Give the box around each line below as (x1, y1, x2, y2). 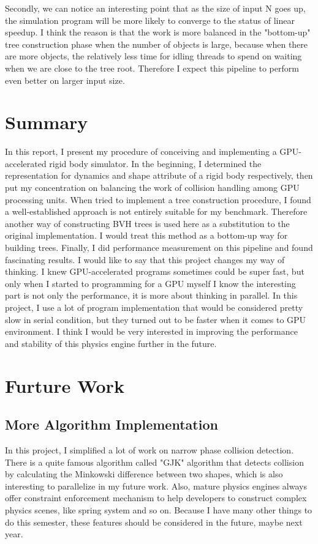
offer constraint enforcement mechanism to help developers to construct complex (5, 491, 307, 504)
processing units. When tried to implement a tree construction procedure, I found (5, 193, 311, 206)
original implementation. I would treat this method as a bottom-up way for (5, 229, 288, 242)
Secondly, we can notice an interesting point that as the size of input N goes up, (5, 2, 306, 14)
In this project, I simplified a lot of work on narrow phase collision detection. (5, 443, 294, 456)
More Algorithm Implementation (5, 415, 218, 434)
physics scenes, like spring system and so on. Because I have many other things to (5, 503, 312, 516)
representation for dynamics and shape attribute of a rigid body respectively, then (5, 169, 313, 182)
